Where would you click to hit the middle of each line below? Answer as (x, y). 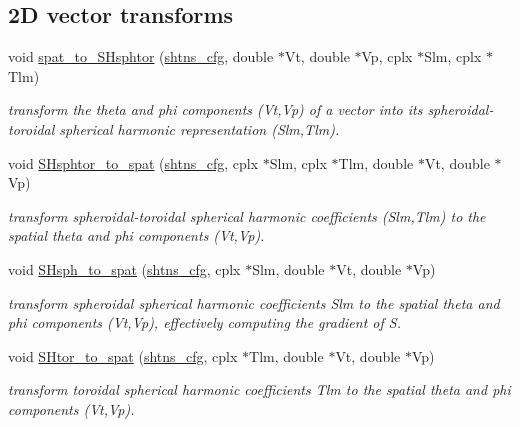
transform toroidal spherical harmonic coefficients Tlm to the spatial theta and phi (259, 389)
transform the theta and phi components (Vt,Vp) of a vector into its (215, 109)
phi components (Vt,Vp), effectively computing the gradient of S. (204, 322)
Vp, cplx (387, 56)
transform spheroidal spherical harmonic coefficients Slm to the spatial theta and (254, 302)
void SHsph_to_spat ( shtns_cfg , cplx (124, 268)
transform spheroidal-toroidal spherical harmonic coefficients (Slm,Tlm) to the (247, 215)
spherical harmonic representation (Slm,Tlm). (199, 128)
